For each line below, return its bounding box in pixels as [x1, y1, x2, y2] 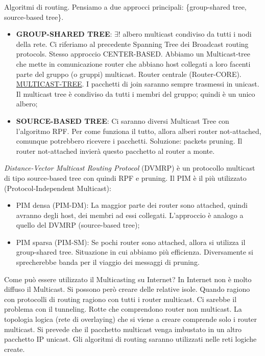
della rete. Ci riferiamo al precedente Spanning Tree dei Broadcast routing [16, 38, 249, 49]
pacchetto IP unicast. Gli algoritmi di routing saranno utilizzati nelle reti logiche [4, 334, 257, 344]
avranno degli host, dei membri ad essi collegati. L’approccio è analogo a [16, 209, 244, 220]
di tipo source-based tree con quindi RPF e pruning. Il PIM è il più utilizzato [4, 172, 247, 183]
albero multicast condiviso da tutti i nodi [123, 29, 252, 39]
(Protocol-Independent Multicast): [4, 182, 111, 193]
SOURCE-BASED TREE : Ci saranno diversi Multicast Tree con [16, 115, 229, 126]
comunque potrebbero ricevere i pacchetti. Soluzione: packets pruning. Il [16, 135, 243, 146]
